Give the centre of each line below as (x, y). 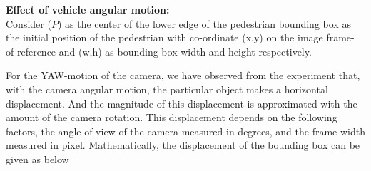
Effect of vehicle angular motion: (88, 9)
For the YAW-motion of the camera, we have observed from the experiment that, (183, 75)
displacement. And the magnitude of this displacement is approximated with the (182, 103)
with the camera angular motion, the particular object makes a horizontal (167, 89)
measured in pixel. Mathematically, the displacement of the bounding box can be (183, 145)
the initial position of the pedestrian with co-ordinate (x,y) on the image (164, 37)
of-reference (31, 51)
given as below (37, 159)
